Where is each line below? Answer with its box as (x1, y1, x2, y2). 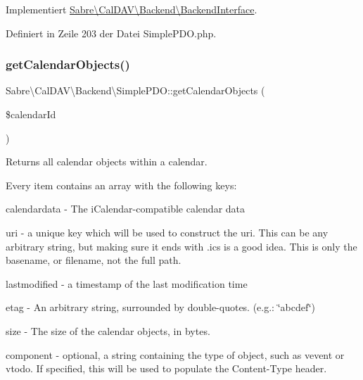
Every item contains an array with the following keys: (6, 177, 237, 192)
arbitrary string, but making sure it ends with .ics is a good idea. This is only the (6, 239, 357, 253)
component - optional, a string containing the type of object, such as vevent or (6, 347, 345, 362)
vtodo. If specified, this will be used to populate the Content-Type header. (6, 361, 327, 376)
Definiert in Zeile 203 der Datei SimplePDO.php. (6, 25, 217, 40)
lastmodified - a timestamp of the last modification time (6, 276, 248, 291)
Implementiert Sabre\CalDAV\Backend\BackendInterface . (6, 2, 257, 16)
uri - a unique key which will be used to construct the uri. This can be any (6, 224, 329, 239)
